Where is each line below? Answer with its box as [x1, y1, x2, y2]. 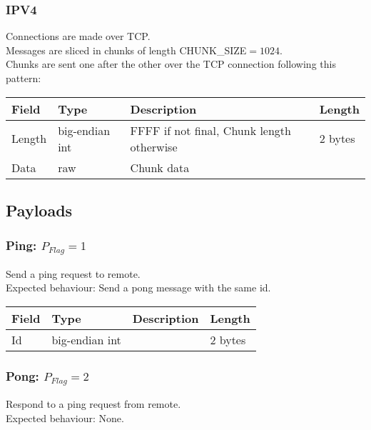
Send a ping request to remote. [6, 266, 141, 281]
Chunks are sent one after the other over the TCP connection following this [6, 56, 336, 71]
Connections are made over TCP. [6, 29, 151, 44]
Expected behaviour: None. [6, 410, 124, 425]
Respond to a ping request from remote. [6, 396, 181, 411]
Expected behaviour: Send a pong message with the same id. [6, 280, 271, 295]
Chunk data [130, 159, 190, 176]
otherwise [130, 138, 178, 155]
